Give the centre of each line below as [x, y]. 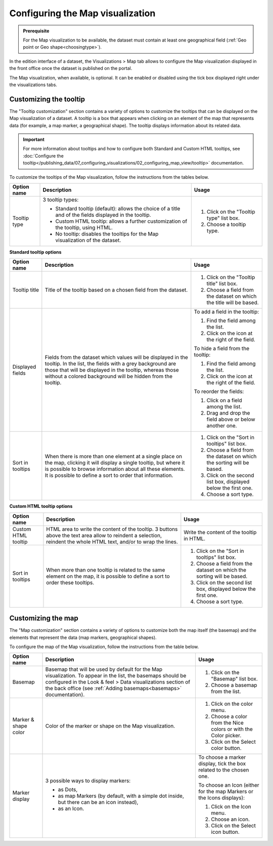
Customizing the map [44, 618]
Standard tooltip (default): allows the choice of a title [118, 209]
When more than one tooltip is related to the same [106, 570]
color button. [226, 748]
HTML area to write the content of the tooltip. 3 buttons [112, 529]
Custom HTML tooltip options [41, 506]
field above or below [231, 419]
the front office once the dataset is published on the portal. [71, 68]
